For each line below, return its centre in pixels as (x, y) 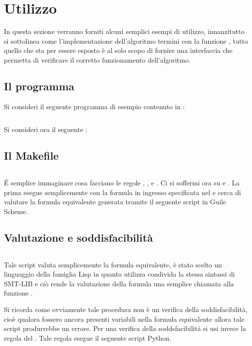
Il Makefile (31, 156)
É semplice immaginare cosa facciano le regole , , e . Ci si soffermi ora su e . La (122, 183)
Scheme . (16, 211)
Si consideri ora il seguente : (46, 129)
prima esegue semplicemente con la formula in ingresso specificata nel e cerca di (123, 192)
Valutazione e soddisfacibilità (78, 237)
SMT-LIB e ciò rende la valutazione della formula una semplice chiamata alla (119, 283)
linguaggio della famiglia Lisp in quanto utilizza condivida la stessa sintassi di (119, 274)
